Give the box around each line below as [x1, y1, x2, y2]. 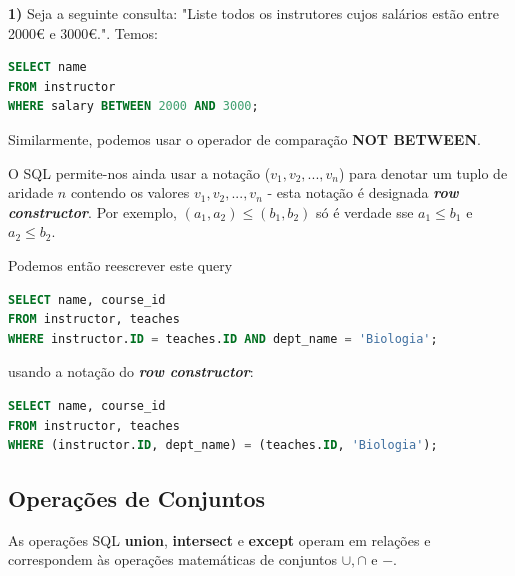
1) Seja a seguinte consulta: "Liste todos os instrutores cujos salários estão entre [8, 3, 499, 23]
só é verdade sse [315, 201, 414, 222]
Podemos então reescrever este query [8, 254, 233, 275]
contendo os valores [70, 182, 190, 203]
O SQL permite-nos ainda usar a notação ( [8, 162, 271, 183]
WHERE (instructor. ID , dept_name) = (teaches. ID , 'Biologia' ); [8, 438, 438, 453]
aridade [8, 182, 54, 203]
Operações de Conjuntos [8, 483, 266, 514]
